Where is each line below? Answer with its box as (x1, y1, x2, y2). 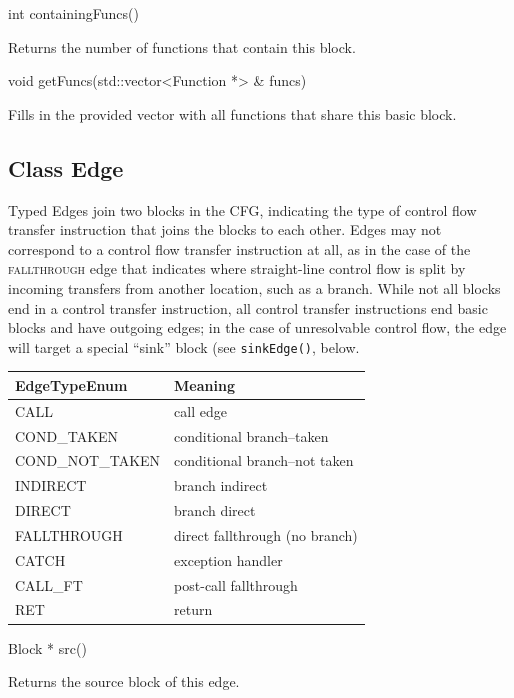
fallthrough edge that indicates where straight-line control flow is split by (8, 258, 466, 279)
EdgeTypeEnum (15, 374, 128, 395)
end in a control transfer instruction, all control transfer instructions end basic (8, 297, 488, 318)
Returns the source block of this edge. (8, 671, 240, 692)
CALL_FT (15, 574, 83, 595)
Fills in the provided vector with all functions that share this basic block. (8, 103, 457, 124)
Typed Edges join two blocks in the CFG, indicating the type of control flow (8, 199, 477, 220)
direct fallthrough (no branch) (174, 524, 358, 545)
